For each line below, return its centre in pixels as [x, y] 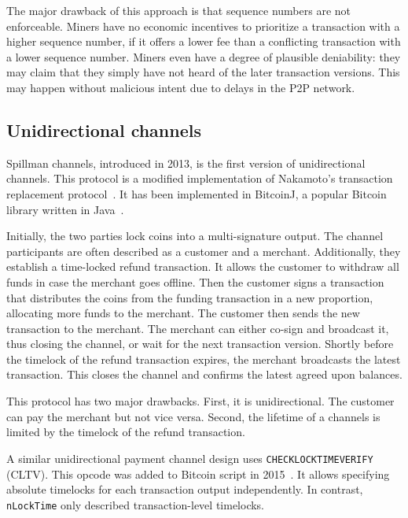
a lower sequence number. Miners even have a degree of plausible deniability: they [204, 56]
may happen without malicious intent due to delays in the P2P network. [181, 87]
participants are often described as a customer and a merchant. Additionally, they [204, 251]
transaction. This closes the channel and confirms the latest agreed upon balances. [204, 374]
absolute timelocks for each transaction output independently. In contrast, [185, 489]
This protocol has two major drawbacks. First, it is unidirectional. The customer [200, 401]
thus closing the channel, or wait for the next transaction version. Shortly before [200, 344]
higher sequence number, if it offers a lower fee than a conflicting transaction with [204, 41]
